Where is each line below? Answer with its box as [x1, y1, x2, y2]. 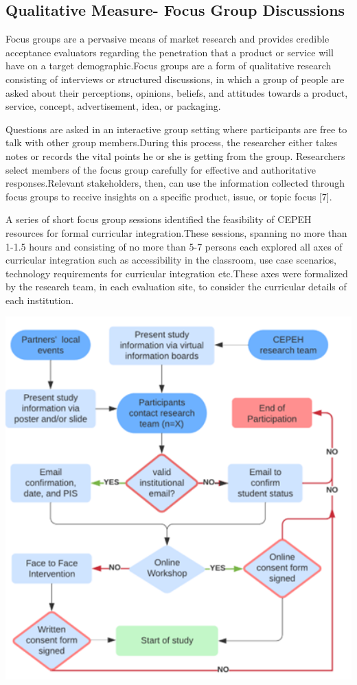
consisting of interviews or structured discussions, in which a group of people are [5, 71, 345, 86]
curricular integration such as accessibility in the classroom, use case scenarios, [5, 253, 337, 267]
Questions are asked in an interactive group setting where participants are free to [5, 121, 347, 136]
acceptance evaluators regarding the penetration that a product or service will [5, 45, 334, 59]
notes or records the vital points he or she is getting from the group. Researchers [5, 148, 345, 163]
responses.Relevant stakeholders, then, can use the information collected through [5, 176, 345, 190]
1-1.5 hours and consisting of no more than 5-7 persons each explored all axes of [5, 239, 343, 253]
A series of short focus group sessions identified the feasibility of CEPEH [5, 212, 312, 227]
